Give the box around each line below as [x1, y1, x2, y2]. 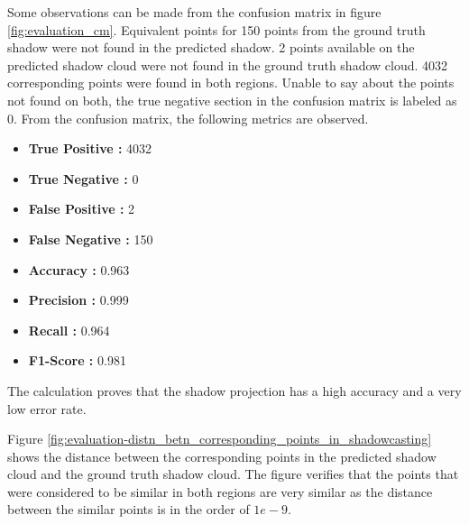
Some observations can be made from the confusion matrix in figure [7, 3, 382, 21]
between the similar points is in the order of [7, 500, 250, 519]
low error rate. [7, 399, 87, 418]
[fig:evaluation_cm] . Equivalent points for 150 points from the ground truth [7, 20, 426, 39]
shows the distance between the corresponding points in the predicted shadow [7, 446, 437, 465]
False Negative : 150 [28, 229, 153, 248]
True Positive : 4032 [28, 139, 152, 158]
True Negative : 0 [28, 169, 139, 188]
